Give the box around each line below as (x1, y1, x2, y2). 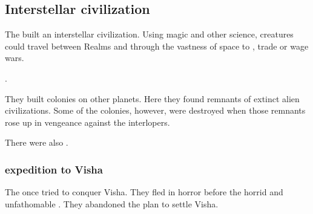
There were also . (5, 136, 68, 149)
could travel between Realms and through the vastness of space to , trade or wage (5, 39, 309, 52)
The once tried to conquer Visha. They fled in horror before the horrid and (5, 186, 283, 198)
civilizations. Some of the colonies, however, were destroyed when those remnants (5, 104, 306, 117)
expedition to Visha (5, 161, 103, 177)
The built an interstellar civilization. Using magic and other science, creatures (5, 28, 294, 41)
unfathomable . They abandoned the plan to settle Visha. (5, 197, 219, 210)
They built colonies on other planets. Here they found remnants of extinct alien (5, 92, 300, 105)
